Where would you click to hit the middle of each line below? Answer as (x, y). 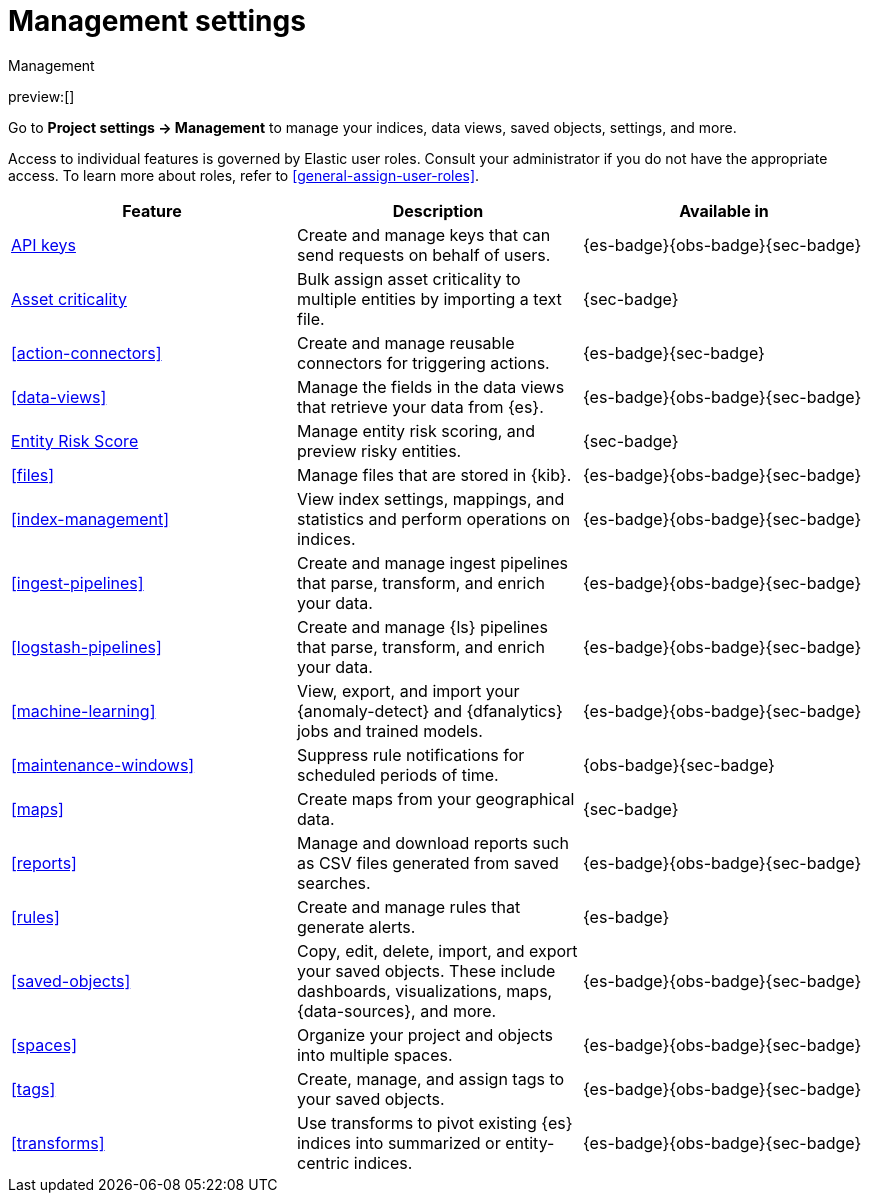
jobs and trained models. (389, 730)
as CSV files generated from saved (427, 862)
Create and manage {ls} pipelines (422, 626)
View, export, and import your (408, 690)
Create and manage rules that (408, 906)
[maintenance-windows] (103, 764)
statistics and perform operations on (433, 518)
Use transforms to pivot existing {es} (434, 1122)
